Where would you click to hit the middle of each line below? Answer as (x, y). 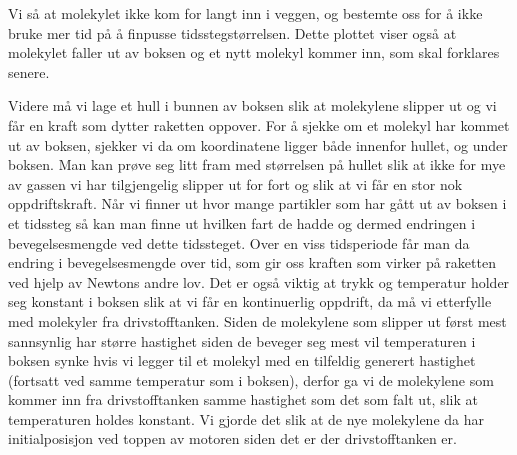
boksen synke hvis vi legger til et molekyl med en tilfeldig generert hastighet (242, 360)
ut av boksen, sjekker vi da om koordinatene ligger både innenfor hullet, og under (258, 144)
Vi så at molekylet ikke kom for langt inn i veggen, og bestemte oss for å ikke (245, 13)
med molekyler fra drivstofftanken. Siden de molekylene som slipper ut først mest (257, 320)
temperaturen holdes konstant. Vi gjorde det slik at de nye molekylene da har (246, 418)
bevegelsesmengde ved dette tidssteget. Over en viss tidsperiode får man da (239, 242)
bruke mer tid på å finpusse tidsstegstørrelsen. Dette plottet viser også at (232, 32)
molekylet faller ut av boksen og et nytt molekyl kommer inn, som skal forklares (254, 52)
